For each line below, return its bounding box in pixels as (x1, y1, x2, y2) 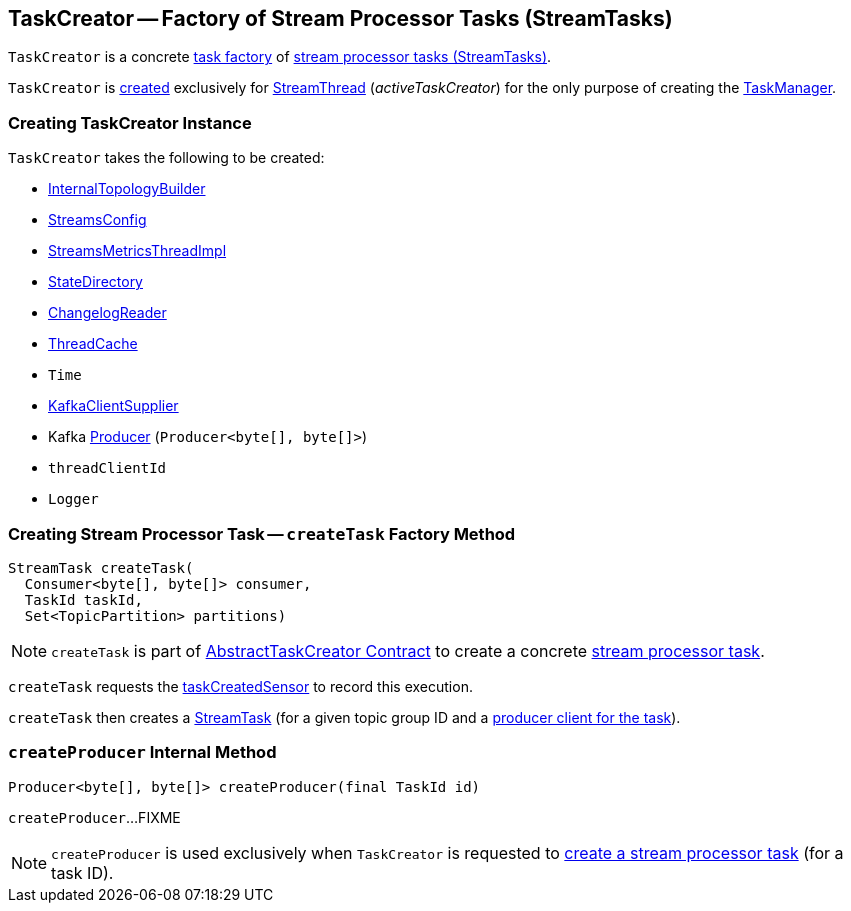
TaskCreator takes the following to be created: (8, 149, 325, 167)
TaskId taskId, (24, 591, 143, 608)
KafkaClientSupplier (48, 397, 179, 415)
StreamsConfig (48, 211, 147, 229)
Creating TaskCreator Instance (8, 112, 252, 133)
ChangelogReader (48, 304, 167, 322)
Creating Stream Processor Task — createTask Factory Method (8, 523, 516, 544)
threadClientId (48, 460, 167, 477)
